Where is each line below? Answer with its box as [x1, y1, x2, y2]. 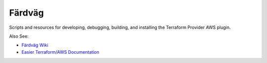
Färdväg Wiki [21, 42, 48, 48]
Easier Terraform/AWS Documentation [21, 49, 99, 55]
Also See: [9, 33, 29, 39]
